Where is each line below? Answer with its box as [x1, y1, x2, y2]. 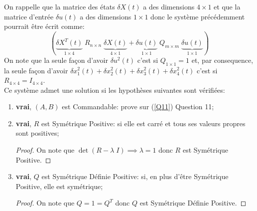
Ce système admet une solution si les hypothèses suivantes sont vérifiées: [4, 84, 225, 95]
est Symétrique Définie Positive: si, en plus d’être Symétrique [41, 171, 229, 182]
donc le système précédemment [150, 11, 245, 21]
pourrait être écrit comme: [4, 21, 85, 31]
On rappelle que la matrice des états [4, 1, 115, 11]
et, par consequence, [191, 54, 254, 65]
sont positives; [15, 128, 59, 138]
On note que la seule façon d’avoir [4, 54, 108, 65]
